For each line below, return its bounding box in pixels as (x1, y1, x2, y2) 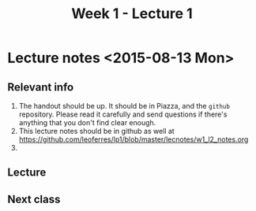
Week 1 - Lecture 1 (71, 5, 193, 23)
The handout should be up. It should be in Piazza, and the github (18, 102, 231, 110)
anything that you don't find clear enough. (18, 118, 156, 127)
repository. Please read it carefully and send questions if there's (18, 109, 228, 119)
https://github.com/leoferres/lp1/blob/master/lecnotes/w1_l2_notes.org (18, 135, 249, 144)
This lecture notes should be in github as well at (18, 127, 175, 135)
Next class (7, 192, 61, 205)
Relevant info (7, 80, 74, 94)
